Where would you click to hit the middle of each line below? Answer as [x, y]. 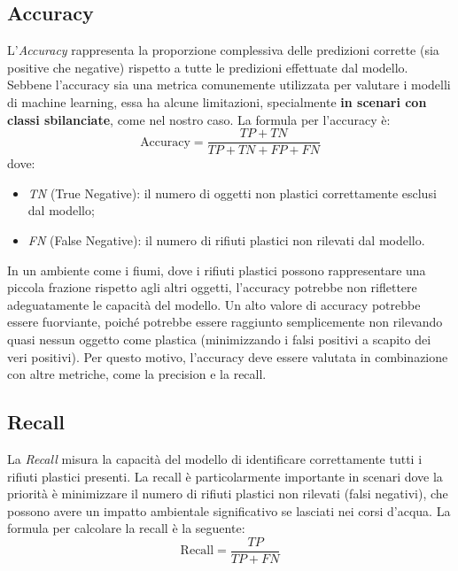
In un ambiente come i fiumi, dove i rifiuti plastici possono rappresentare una [217, 270]
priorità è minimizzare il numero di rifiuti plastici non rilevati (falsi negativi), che [228, 494]
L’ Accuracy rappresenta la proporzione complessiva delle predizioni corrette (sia [223, 50]
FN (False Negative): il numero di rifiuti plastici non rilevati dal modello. [226, 240]
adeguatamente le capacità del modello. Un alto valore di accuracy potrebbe [214, 304]
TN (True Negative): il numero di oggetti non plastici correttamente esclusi [232, 193]
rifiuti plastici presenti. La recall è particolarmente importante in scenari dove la [225, 476]
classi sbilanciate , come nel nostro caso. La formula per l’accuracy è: [199, 119]
